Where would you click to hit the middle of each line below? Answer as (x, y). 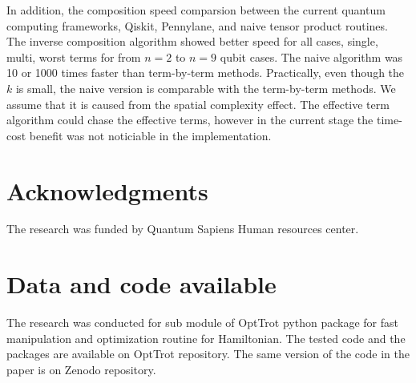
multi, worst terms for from (74, 56)
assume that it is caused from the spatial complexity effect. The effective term (198, 104)
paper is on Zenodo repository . (81, 369)
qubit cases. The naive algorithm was (311, 56)
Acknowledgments (107, 190)
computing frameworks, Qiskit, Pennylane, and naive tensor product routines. (197, 25)
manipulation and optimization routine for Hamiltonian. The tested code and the (206, 338)
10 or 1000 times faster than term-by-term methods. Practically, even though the (206, 73)
